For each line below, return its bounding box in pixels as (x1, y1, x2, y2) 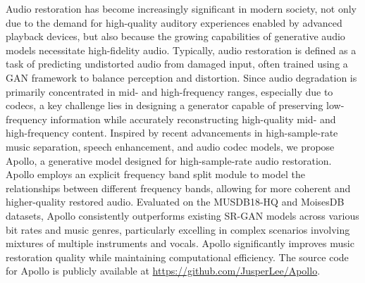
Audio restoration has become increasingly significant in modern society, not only (6, 1, 357, 15)
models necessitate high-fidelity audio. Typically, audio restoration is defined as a (6, 42, 357, 57)
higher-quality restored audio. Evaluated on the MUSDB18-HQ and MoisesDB (6, 194, 345, 209)
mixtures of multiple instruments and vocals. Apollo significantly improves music (6, 236, 354, 251)
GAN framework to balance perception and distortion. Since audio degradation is (6, 70, 357, 84)
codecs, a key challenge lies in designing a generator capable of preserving (6, 98, 323, 113)
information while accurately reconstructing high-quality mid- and (50, 111, 336, 126)
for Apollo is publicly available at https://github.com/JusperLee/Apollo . (6, 263, 321, 278)
